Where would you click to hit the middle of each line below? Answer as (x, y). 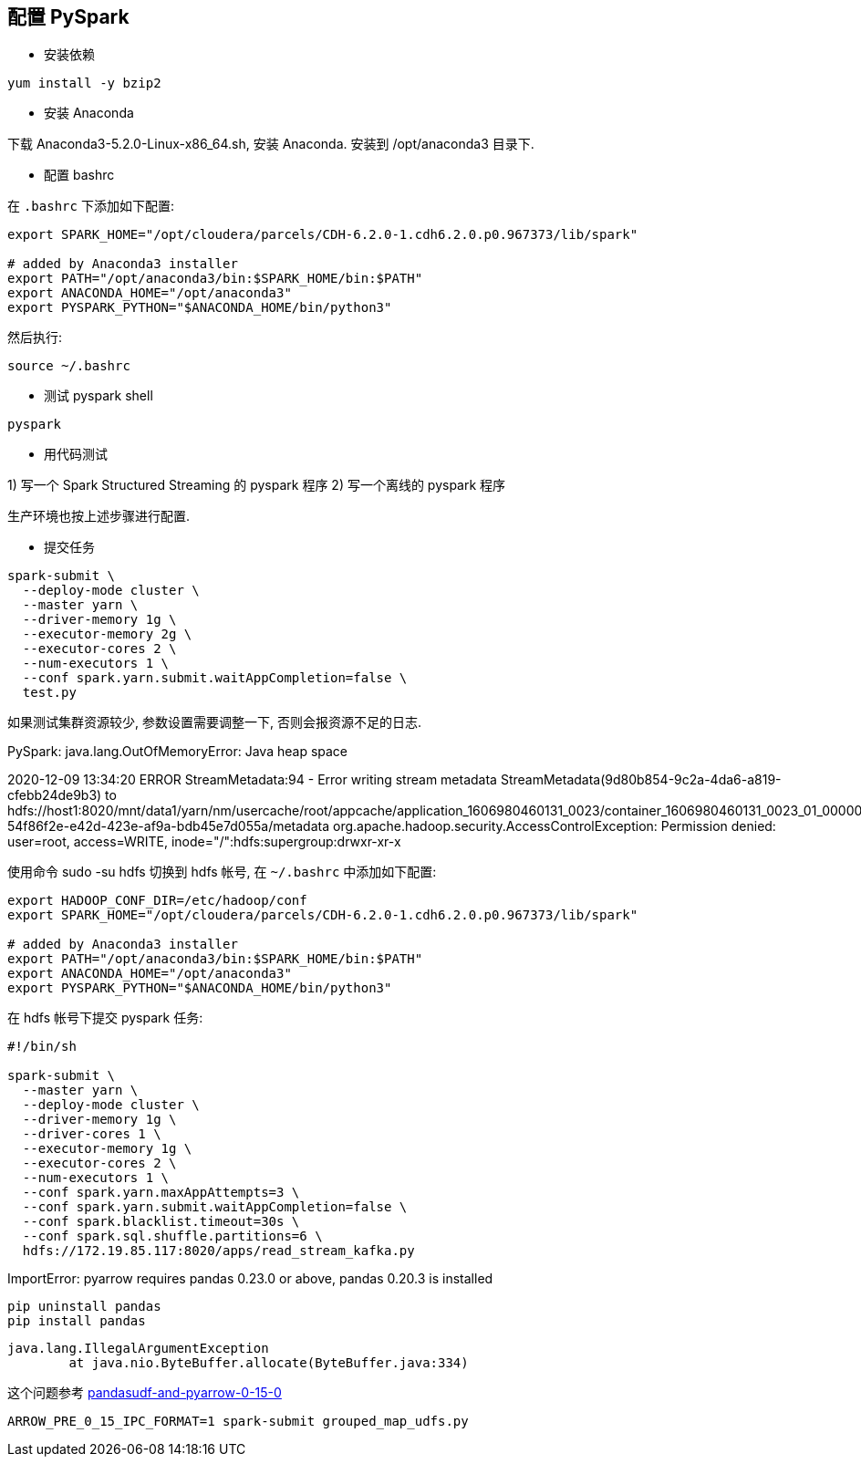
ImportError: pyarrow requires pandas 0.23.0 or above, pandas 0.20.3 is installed (250, 1279)
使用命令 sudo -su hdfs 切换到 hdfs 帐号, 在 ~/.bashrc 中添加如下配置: (222, 872)
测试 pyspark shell (99, 396)
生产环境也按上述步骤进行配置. (99, 516)
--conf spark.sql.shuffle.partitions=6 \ (172, 1236)
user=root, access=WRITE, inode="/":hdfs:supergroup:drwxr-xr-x (204, 842)
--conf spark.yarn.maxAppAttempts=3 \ (161, 1193)
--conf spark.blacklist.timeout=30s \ (161, 1222)
